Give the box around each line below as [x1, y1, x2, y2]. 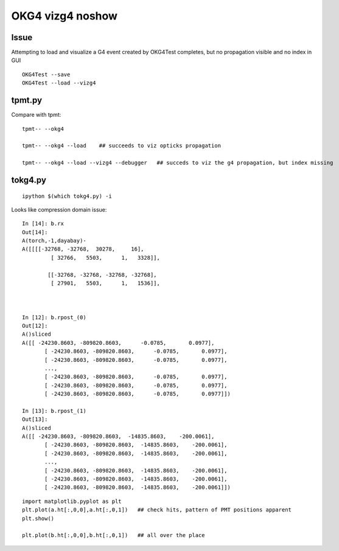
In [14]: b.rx [22, 220, 64, 227]
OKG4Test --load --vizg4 [22, 80, 96, 86]
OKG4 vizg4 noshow [11, 9, 118, 23]
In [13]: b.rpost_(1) [22, 407, 86, 414]
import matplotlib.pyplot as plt [22, 497, 122, 505]
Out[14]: [22, 229, 48, 235]
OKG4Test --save [22, 71, 71, 78]
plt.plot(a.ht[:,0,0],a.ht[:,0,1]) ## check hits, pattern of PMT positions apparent [22, 507, 292, 513]
